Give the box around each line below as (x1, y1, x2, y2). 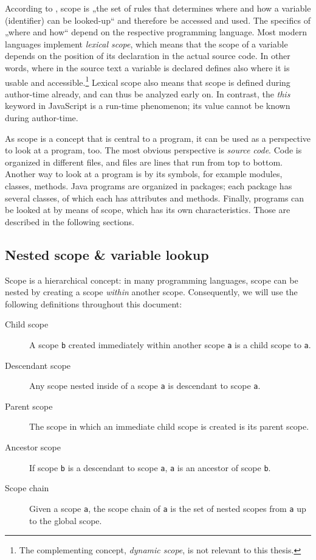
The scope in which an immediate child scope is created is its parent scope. (29, 420, 309, 433)
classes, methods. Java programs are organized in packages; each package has (5, 179, 292, 192)
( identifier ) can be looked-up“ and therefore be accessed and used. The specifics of (5, 13, 311, 26)
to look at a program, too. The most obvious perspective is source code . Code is (5, 144, 302, 156)
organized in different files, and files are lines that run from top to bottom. (5, 155, 283, 168)
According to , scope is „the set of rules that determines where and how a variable (5, 2, 311, 14)
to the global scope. (29, 514, 102, 527)
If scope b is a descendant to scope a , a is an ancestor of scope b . (29, 461, 271, 474)
